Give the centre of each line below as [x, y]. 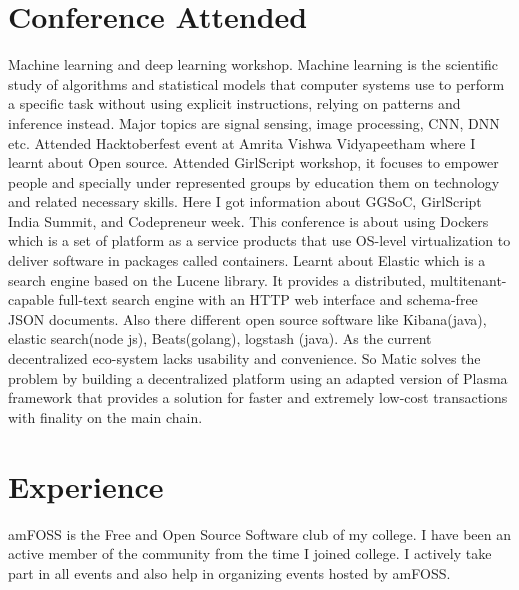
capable [31, 299]
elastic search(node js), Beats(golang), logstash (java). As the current [220, 338]
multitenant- [468, 279]
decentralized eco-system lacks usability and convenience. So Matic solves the [244, 358]
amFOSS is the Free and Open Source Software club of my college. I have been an [260, 533]
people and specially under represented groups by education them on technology [254, 181]
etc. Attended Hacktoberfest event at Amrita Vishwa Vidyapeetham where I [242, 142]
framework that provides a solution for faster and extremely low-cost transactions [258, 397]
